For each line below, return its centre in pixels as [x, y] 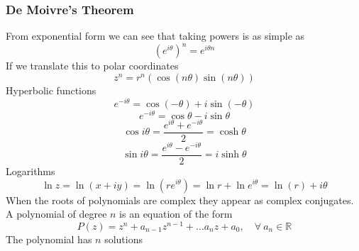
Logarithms [31, 171]
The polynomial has [49, 239]
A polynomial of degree [56, 214]
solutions [123, 239]
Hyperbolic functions [51, 90]
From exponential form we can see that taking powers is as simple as [155, 36]
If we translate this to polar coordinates [92, 66]
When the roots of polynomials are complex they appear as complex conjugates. [180, 200]
